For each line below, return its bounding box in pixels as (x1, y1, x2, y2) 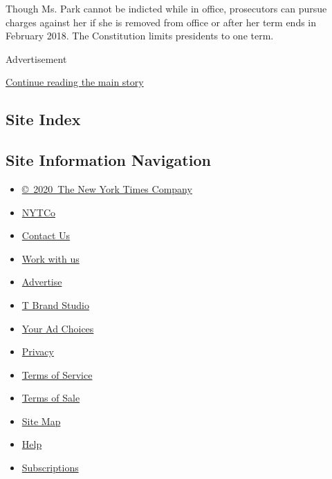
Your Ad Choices (21, 321, 94, 335)
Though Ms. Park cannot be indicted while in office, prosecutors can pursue (6, 1, 327, 15)
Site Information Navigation (6, 149, 211, 171)
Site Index (6, 109, 81, 130)
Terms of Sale (21, 391, 80, 405)
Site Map (21, 413, 61, 428)
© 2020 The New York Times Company (21, 181, 192, 196)
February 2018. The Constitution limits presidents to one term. (6, 28, 274, 43)
